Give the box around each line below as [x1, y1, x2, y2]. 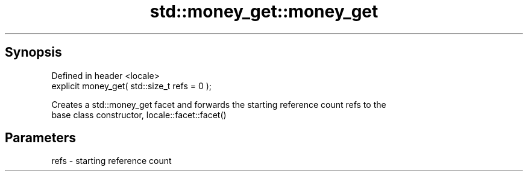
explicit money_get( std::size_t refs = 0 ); [51, 80, 212, 91]
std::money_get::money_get [149, 1, 379, 22]
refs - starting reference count [51, 156, 172, 166]
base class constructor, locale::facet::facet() [51, 109, 227, 120]
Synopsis [5, 45, 62, 60]
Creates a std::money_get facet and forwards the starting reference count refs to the [51, 99, 386, 110]
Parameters [5, 130, 76, 146]
